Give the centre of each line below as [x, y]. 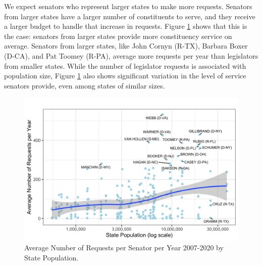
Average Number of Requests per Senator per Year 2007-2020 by [124, 248]
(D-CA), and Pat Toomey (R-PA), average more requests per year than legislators [131, 55]
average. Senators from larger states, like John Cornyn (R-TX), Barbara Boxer [126, 46]
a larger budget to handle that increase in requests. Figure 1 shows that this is [126, 26]
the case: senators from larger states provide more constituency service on [118, 36]
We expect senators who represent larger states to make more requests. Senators [128, 6]
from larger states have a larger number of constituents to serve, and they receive [130, 16]
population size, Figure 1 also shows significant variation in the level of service [125, 76]
